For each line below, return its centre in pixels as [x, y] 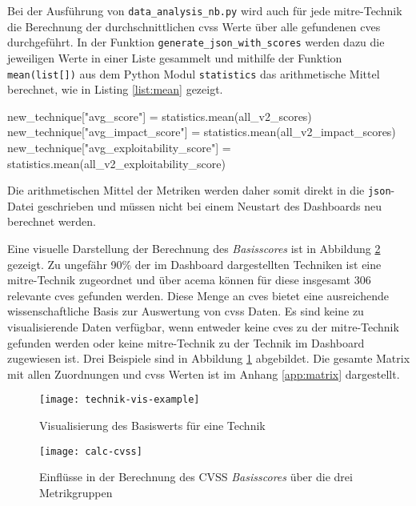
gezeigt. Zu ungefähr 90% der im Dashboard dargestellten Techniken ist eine [194, 264]
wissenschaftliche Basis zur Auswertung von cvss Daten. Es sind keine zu [186, 311]
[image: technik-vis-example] [120, 400]
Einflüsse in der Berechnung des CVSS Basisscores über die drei [196, 477]
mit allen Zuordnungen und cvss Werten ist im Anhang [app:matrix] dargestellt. [204, 373]
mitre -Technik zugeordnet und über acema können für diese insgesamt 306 [189, 280]
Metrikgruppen [76, 492]
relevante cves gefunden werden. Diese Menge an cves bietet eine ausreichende [198, 295]
